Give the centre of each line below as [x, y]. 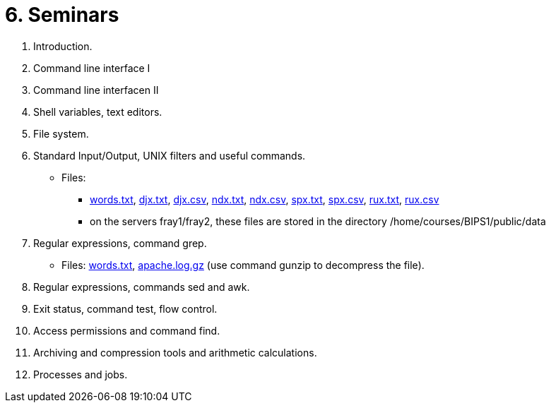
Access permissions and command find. [127, 330]
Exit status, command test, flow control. [125, 308]
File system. [61, 133]
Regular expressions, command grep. [120, 243]
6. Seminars [62, 15]
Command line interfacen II [96, 90]
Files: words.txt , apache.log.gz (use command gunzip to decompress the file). [243, 265]
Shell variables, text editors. [98, 112]
